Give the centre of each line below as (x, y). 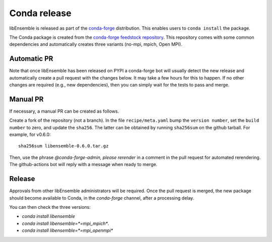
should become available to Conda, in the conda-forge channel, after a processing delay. (102, 198)
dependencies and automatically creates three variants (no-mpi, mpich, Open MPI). (96, 44)
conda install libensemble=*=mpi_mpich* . (65, 223)
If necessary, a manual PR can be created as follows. (64, 111)
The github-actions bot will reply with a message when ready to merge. (83, 165)
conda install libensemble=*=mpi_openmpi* (67, 230)
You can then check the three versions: (50, 207)
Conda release (40, 13)
